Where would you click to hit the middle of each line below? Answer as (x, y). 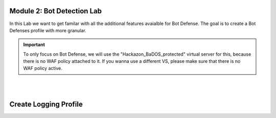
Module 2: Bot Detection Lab (56, 11)
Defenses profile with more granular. (48, 30)
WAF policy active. (43, 68)
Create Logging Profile (46, 104)
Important (34, 45)
